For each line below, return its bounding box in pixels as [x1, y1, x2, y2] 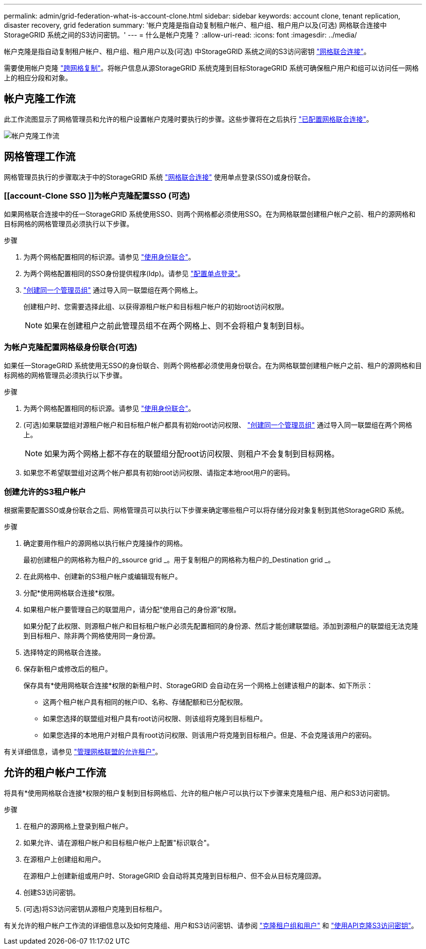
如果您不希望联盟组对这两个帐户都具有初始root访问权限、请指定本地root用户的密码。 [23, 468, 294, 477]
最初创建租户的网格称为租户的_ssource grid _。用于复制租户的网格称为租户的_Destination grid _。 [23, 555, 335, 564]
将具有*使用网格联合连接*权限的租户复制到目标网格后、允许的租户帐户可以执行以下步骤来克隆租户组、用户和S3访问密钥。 [4, 788, 394, 797]
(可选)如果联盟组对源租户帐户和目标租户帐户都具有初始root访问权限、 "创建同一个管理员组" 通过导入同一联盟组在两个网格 [23, 421, 412, 429]
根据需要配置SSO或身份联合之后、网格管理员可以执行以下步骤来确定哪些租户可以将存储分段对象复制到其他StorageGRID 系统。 [4, 505, 408, 514]
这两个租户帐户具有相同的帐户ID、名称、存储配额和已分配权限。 [43, 697, 247, 706]
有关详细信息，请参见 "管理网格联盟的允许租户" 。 [4, 747, 162, 756]
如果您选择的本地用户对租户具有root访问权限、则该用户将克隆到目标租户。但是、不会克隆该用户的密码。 [43, 730, 376, 739]
